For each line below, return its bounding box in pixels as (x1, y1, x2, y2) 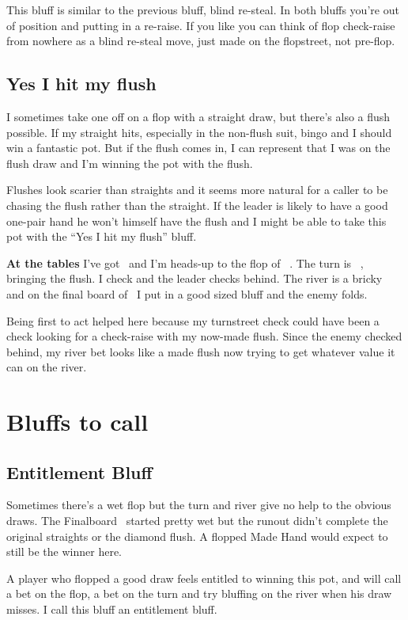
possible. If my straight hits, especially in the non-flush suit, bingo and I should (6, 124, 392, 140)
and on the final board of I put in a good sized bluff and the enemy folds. (6, 285, 368, 302)
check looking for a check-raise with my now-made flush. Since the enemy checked (6, 328, 402, 344)
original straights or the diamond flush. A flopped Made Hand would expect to (6, 527, 388, 544)
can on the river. (6, 359, 87, 375)
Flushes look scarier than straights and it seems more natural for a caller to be (6, 181, 388, 198)
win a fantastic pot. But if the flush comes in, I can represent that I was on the (6, 139, 391, 156)
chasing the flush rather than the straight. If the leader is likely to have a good (6, 196, 388, 213)
